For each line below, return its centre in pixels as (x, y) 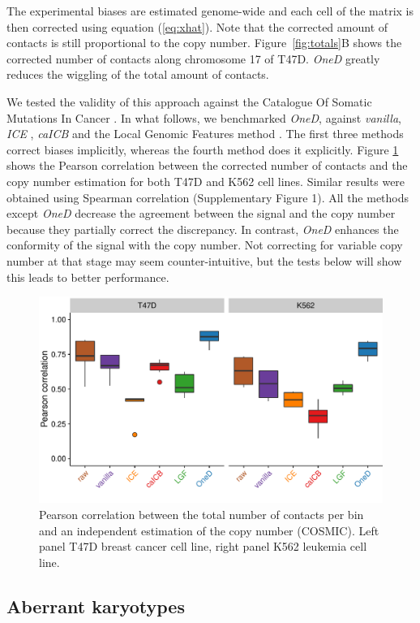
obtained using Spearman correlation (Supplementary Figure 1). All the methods (208, 197)
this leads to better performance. (88, 277)
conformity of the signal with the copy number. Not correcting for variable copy (205, 245)
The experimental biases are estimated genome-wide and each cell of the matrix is (210, 11)
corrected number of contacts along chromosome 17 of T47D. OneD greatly (193, 58)
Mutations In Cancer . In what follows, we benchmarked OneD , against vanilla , (204, 117)
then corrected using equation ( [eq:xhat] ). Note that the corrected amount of (197, 26)
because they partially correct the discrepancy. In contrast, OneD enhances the (203, 229)
